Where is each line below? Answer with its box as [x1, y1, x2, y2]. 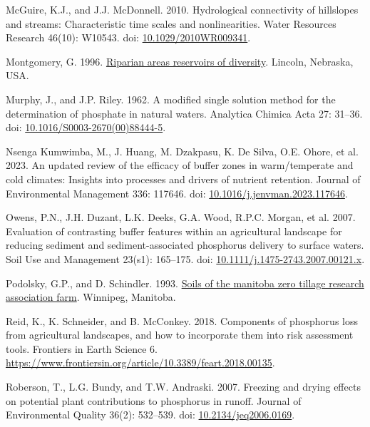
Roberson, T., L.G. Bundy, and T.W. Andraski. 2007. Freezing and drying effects [6, 379, 361, 394]
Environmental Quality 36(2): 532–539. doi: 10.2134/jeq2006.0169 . [6, 407, 295, 422]
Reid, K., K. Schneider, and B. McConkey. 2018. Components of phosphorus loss [6, 313, 358, 328]
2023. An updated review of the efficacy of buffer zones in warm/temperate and [6, 158, 354, 173]
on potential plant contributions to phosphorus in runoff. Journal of [6, 393, 302, 408]
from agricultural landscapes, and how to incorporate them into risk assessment [6, 327, 354, 342]
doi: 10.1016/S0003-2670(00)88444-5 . [6, 120, 166, 135]
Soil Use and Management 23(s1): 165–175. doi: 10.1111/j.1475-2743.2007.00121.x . [6, 251, 365, 266]
